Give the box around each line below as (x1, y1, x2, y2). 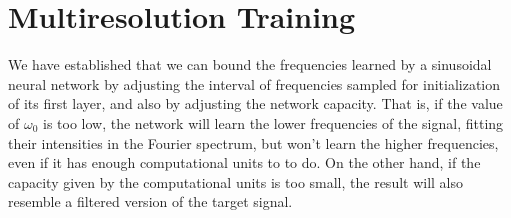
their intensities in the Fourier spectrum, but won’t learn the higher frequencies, (8, 132, 499, 153)
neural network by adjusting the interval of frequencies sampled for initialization (8, 73, 501, 94)
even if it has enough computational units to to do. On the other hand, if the (8, 152, 481, 173)
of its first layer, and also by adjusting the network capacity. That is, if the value (8, 93, 503, 114)
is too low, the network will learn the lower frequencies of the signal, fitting (43, 112, 504, 133)
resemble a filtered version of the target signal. (8, 191, 293, 212)
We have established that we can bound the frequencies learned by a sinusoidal (8, 54, 492, 75)
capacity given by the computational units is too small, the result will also (8, 171, 464, 192)
